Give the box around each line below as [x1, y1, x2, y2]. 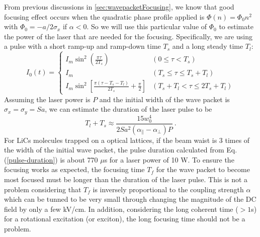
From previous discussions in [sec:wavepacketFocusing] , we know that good [4, 2, 234, 12]
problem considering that [4, 184, 81, 194]
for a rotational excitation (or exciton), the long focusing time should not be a [4, 213, 245, 224]
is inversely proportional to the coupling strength [93, 184, 244, 194]
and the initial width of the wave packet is [99, 94, 230, 104]
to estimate [219, 21, 253, 32]
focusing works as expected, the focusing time [4, 164, 145, 175]
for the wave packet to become [156, 164, 250, 175]
